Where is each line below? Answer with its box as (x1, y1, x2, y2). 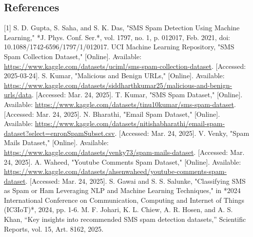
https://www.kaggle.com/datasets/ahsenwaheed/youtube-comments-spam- (4, 166, 227, 176)
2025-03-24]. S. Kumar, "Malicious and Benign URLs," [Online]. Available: (4, 70, 225, 81)
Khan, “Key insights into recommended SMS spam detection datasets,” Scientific (4, 214, 246, 224)
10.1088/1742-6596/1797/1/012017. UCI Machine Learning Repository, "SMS (4, 42, 234, 52)
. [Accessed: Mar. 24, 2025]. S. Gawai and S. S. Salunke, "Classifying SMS (25, 175, 246, 186)
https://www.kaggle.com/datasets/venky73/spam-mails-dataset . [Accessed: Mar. (4, 147, 245, 157)
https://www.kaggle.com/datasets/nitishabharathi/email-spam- (35, 118, 225, 129)
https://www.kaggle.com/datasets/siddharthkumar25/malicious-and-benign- (4, 80, 232, 90)
